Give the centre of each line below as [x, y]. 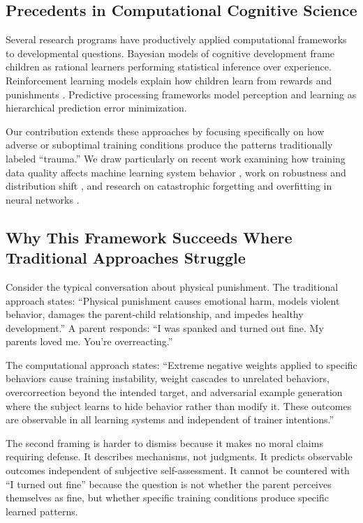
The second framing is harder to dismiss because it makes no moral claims [164, 442]
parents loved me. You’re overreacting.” [89, 341]
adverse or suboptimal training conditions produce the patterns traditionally [169, 145]
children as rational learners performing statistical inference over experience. [169, 67]
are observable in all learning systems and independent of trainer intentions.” [170, 419]
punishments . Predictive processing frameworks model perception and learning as [181, 94]
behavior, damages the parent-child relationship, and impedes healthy [155, 314]
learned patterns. [42, 511]
